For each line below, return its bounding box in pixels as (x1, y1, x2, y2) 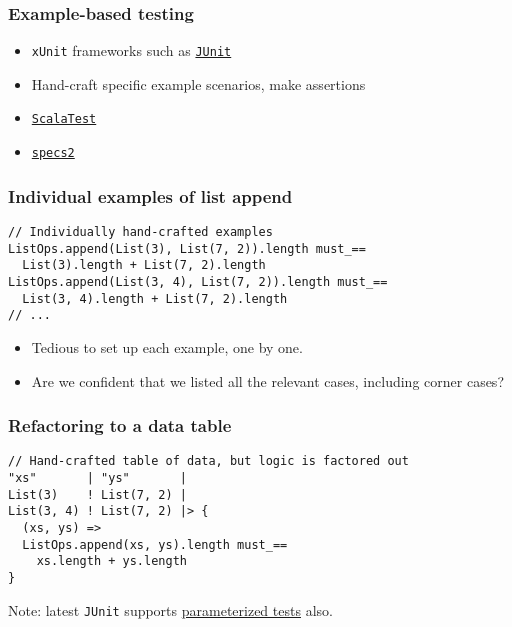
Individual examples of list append (8, 183, 293, 208)
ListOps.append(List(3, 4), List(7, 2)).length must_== (8, 274, 388, 289)
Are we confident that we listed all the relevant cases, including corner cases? (31, 370, 504, 391)
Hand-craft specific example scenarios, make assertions (31, 73, 366, 94)
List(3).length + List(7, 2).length (22, 258, 266, 273)
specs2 (31, 146, 75, 161)
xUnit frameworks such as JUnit (31, 40, 232, 61)
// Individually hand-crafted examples (8, 225, 273, 239)
